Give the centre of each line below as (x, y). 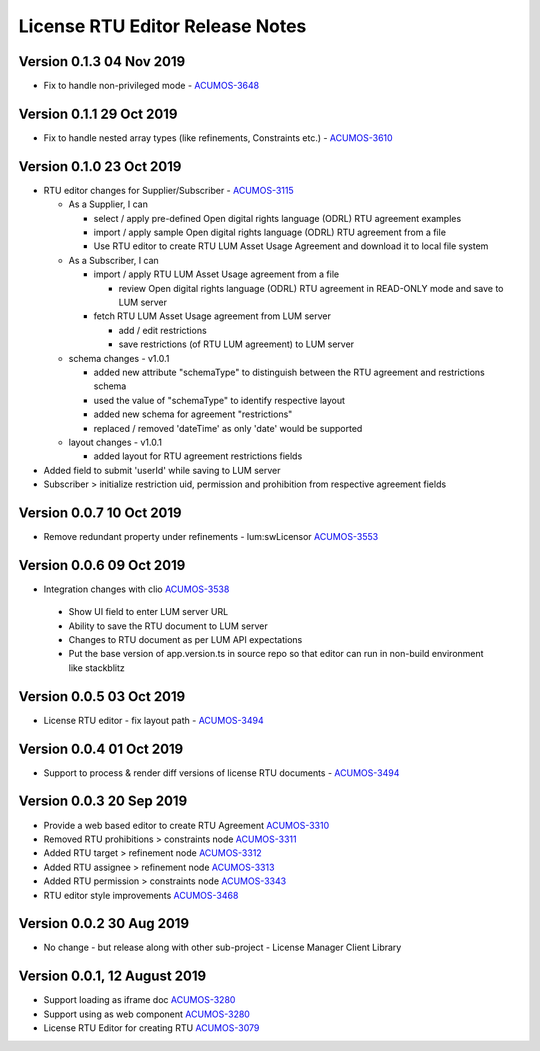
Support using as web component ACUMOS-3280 (146, 1014)
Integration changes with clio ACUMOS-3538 (136, 589)
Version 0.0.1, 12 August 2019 (112, 976)
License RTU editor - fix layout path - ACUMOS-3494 (153, 720)
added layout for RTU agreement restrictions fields (198, 456)
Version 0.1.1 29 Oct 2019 (98, 113)
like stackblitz (96, 667)
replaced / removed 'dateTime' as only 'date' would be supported (228, 428)
